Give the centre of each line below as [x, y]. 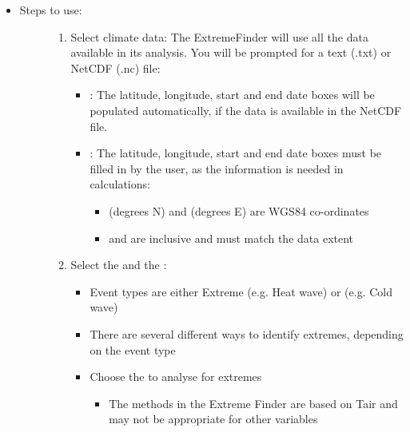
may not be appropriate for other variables [213, 419]
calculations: [120, 184]
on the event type [133, 349]
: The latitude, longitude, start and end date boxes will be [232, 95]
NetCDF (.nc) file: [115, 67]
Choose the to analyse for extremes [176, 377]
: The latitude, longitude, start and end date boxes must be [236, 153]
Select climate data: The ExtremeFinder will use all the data [219, 36]
